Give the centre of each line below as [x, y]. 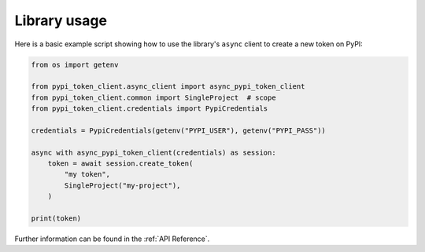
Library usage [61, 20]
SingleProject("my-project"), [122, 185]
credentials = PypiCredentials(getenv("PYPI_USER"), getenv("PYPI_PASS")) [179, 130]
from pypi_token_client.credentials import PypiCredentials [150, 109]
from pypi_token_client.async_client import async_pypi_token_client [168, 87]
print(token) [56, 219]
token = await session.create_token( [120, 164]
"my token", [87, 174]
